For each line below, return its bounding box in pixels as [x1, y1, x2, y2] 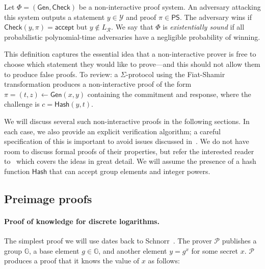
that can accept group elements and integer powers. [49, 165, 210, 176]
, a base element [29, 245, 79, 256]
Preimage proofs [4, 190, 92, 206]
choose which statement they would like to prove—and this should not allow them [4, 58, 260, 69]
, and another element [98, 245, 167, 256]
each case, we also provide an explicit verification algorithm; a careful [4, 126, 221, 136]
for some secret [191, 245, 238, 256]
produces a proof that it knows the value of [4, 255, 140, 266]
